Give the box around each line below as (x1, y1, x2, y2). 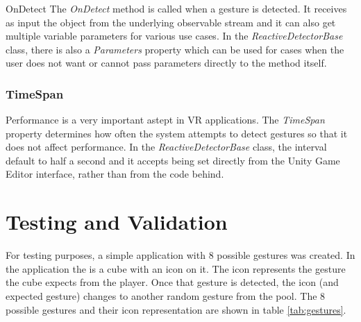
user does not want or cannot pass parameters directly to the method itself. (6, 56, 327, 70)
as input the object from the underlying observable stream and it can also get (6, 15, 336, 29)
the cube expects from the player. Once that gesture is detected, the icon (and (6, 275, 339, 289)
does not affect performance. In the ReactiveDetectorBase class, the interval (6, 139, 327, 154)
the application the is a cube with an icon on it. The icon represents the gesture (6, 261, 346, 276)
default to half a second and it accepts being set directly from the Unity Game (6, 153, 340, 167)
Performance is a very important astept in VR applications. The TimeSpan (6, 112, 325, 127)
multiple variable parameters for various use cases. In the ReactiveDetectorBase (6, 28, 343, 43)
